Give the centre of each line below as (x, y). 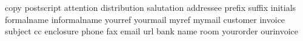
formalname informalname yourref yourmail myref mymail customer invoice (145, 19)
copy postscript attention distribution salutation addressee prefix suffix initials (151, 7)
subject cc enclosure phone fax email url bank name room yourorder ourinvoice (152, 31)
